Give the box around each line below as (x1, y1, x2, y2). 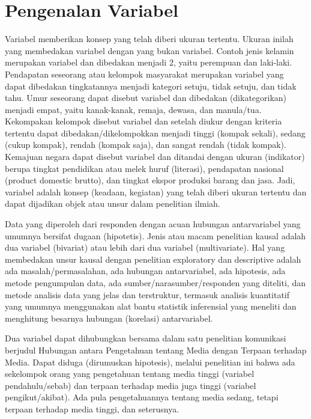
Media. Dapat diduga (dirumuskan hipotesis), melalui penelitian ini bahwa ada (5, 355, 295, 368)
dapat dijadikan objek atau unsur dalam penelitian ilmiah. (5, 197, 220, 210)
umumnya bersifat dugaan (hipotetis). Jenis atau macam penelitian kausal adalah (5, 229, 306, 242)
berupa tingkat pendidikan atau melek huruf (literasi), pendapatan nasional (5, 162, 284, 174)
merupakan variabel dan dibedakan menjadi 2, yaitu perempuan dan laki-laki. (5, 56, 292, 69)
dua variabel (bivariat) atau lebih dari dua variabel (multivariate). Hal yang (5, 241, 285, 254)
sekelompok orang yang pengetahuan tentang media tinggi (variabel (5, 367, 255, 380)
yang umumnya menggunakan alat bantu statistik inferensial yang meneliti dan (5, 300, 297, 313)
